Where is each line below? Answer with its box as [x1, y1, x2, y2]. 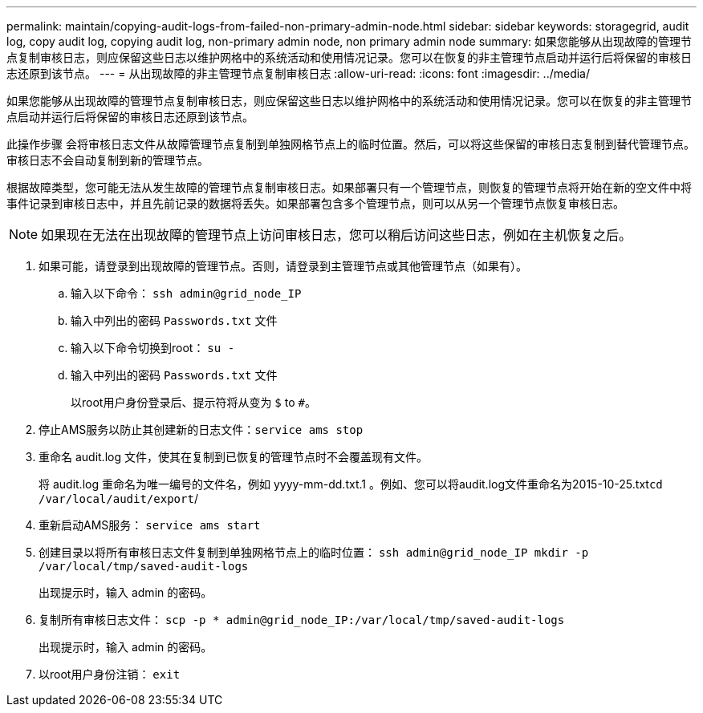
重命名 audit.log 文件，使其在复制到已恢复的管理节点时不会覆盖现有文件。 [39, 450, 428, 464]
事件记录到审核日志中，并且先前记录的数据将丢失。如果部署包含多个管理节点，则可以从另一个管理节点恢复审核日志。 [6, 196, 624, 210]
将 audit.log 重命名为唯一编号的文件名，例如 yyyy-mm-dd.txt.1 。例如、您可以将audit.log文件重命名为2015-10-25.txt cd [39, 477, 663, 491]
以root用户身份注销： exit [39, 667, 181, 681]
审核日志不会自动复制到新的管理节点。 [6, 153, 209, 167]
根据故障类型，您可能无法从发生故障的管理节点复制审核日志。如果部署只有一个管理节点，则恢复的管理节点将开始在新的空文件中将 [6, 180, 692, 194]
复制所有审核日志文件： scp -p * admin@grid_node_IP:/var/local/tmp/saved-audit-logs [39, 613, 565, 626]
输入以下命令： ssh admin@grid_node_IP [71, 286, 302, 300]
